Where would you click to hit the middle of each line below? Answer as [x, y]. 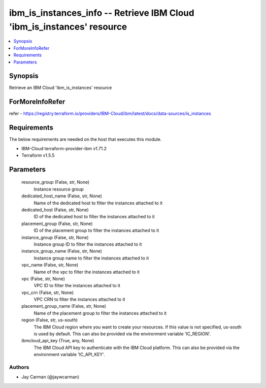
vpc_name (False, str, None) [50, 265]
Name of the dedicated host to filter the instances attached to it [98, 203]
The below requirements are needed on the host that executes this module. [85, 139]
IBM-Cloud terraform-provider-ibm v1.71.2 [64, 148]
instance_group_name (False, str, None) [62, 251]
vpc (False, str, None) [43, 279]
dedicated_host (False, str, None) [55, 210]
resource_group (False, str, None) [55, 182]
